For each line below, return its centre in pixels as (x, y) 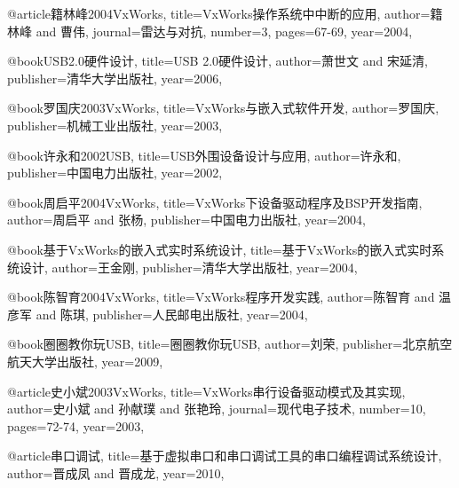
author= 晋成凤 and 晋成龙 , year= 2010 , (116, 472)
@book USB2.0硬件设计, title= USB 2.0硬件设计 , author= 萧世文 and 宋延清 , (218, 61)
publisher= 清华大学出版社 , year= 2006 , (115, 78)
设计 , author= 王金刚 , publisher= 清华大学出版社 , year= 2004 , (188, 267)
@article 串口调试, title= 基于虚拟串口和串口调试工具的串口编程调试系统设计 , (225, 456)
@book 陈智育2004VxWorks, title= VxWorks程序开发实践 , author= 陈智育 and (221, 297)
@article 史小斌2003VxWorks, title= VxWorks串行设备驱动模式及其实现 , (206, 391)
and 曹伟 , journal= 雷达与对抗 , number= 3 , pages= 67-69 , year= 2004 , (224, 31)
